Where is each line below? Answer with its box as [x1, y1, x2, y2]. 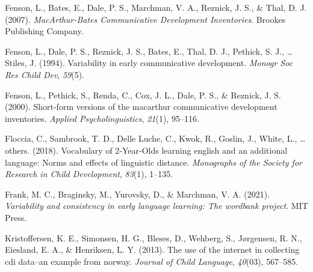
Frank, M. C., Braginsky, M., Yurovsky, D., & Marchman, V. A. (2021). [5, 187, 270, 200]
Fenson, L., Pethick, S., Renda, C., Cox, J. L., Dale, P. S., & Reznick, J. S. [5, 88, 281, 101]
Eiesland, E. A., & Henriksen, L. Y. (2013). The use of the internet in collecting [5, 243, 300, 256]
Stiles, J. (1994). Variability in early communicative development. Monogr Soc [5, 56, 293, 69]
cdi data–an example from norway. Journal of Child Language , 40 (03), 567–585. [5, 255, 299, 267]
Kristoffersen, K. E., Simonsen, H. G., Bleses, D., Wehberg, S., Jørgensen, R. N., [5, 231, 302, 244]
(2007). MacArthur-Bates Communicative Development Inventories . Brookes [5, 13, 286, 25]
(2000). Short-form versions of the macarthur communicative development [5, 100, 277, 113]
